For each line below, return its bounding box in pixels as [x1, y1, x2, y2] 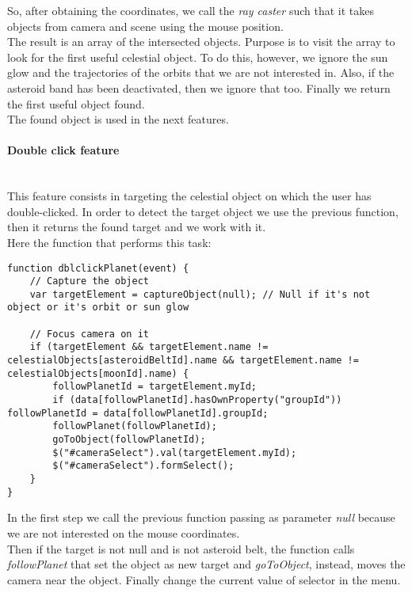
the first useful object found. [7, 95, 145, 112]
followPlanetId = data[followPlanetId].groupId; [7, 407, 269, 419]
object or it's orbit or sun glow [7, 302, 189, 314]
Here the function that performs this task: [7, 234, 212, 250]
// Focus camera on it [29, 328, 149, 340]
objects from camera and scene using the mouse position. [7, 17, 284, 34]
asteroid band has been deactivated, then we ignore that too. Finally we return [7, 79, 391, 96]
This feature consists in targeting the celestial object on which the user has [7, 188, 372, 204]
